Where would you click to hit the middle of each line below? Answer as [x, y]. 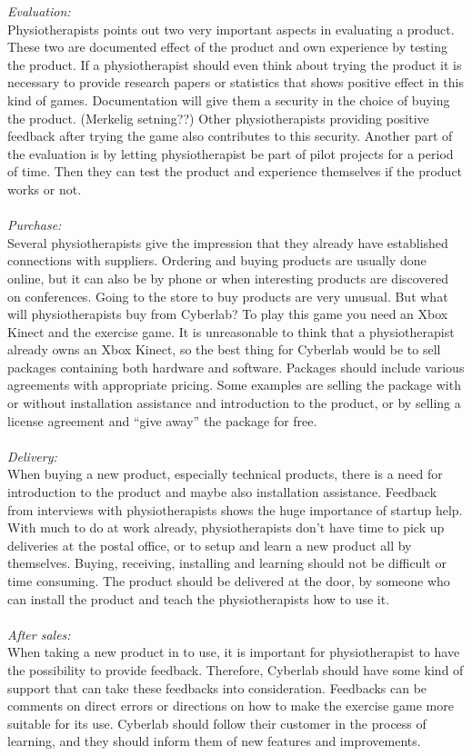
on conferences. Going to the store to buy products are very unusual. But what [228, 296]
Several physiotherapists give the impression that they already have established [228, 242]
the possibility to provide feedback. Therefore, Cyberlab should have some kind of [236, 669]
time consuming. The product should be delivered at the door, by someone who [229, 581]
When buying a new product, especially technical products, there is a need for [225, 474]
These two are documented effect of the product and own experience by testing [227, 47]
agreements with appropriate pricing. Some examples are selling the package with [234, 385]
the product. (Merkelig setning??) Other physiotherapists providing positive [218, 118]
